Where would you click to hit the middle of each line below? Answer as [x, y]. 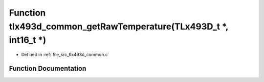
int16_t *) [28, 40]
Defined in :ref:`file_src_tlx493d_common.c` [65, 55]
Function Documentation [48, 68]
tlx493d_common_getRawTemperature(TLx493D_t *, [119, 26]
